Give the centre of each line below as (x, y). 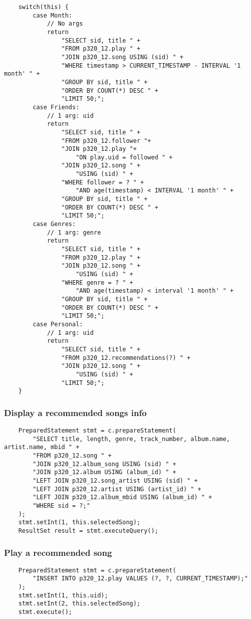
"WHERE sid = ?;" (61, 505)
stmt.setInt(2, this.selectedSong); (79, 604)
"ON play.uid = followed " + (124, 157)
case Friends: (56, 107)
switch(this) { (43, 7)
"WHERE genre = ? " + (97, 282)
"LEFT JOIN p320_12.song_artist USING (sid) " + (115, 481)
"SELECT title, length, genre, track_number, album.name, (132, 439)
